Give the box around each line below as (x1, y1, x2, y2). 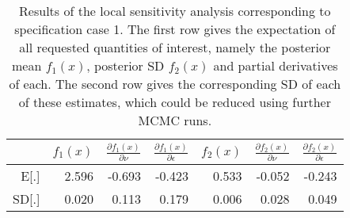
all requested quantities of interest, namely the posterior (19, 38, 331, 56)
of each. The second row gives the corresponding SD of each (9, 75, 341, 93)
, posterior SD (86, 56, 165, 75)
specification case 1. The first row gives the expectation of (14, 20, 336, 38)
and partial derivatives (213, 56, 338, 75)
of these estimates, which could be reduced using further (18, 93, 331, 111)
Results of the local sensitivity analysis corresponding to (19, 2, 331, 20)
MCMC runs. (138, 111, 212, 129)
